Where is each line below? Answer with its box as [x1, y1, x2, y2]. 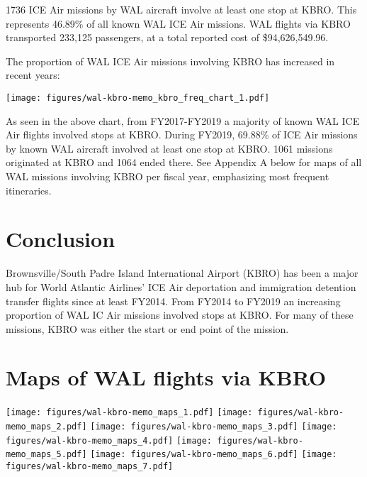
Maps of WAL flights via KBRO [6, 363, 327, 392]
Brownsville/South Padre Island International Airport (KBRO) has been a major [6, 265, 358, 280]
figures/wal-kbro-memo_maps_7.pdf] [6, 461, 174, 472]
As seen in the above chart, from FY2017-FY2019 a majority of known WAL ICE [6, 113, 360, 128]
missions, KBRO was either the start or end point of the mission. [6, 321, 289, 336]
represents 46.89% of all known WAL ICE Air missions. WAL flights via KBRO [6, 16, 351, 31]
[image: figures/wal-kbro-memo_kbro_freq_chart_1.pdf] [6, 92, 270, 103]
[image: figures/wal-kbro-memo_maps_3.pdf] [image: [90, 422, 337, 432]
